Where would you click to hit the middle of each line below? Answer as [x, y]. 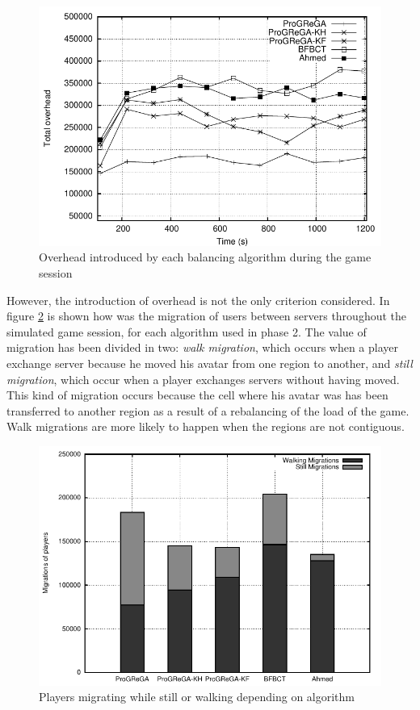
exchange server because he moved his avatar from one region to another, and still [210, 363]
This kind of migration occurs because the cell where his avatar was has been [197, 395]
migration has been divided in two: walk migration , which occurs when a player [203, 347]
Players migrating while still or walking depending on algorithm [197, 697]
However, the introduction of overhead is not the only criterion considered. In [198, 300]
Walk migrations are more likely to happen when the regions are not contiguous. [206, 426]
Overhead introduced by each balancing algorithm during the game [205, 257]
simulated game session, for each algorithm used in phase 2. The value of [187, 331]
